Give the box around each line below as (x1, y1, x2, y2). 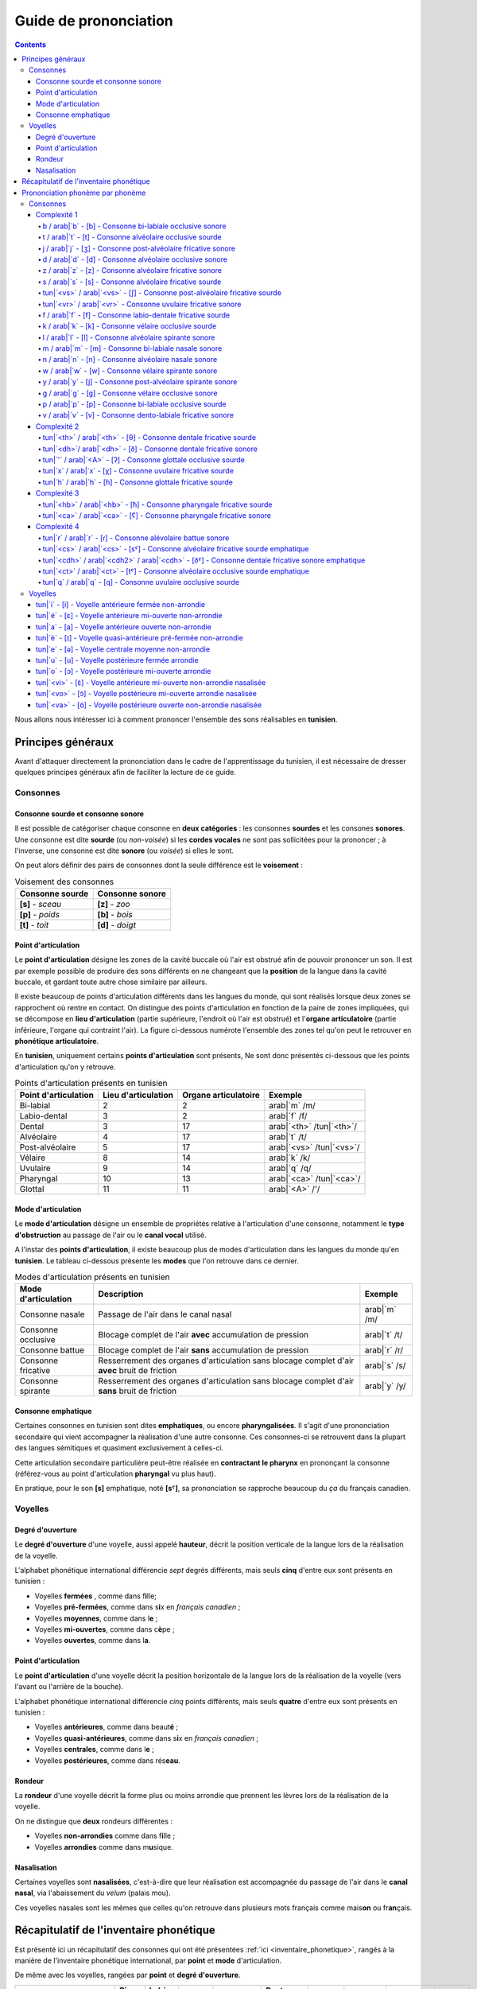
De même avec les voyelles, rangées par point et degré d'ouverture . (14, 1970, 241, 1980)
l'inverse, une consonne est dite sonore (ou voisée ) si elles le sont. (14, 846, 235, 855)
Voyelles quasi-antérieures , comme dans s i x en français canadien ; (34, 1733, 258, 1742)
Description (98, 1289, 144, 1300)
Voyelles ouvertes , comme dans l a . (34, 1636, 151, 1645)
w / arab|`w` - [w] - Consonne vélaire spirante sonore (42, 366, 218, 376)
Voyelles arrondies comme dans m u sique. (34, 1842, 174, 1851)
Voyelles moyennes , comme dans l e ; (34, 1613, 158, 1623)
